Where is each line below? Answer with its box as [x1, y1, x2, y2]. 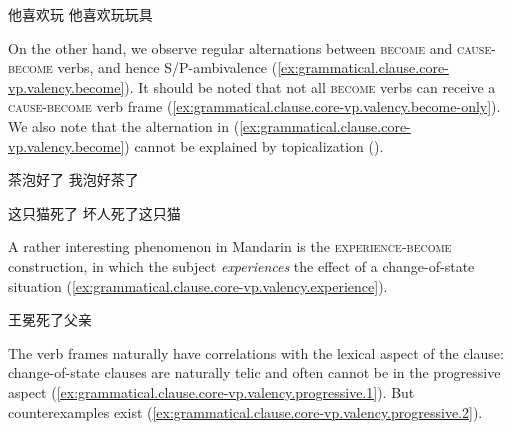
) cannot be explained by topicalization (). [124, 135, 384, 156]
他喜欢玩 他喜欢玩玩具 [8, 4, 153, 24]
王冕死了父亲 [8, 309, 92, 330]
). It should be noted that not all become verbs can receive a [124, 76, 496, 97]
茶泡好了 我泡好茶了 [8, 169, 139, 190]
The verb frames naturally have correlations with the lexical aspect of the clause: [8, 342, 504, 363]
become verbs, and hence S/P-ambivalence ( [8, 57, 278, 78]
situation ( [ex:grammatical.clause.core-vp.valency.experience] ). [8, 275, 388, 296]
